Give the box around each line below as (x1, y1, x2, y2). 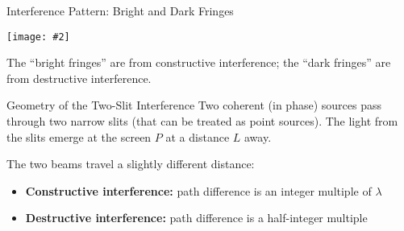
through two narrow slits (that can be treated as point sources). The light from (6, 113, 398, 130)
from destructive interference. (6, 69, 152, 86)
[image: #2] (6, 31, 70, 43)
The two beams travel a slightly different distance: (6, 155, 255, 172)
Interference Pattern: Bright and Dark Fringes (6, 2, 234, 19)
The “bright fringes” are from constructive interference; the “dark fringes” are (6, 54, 391, 71)
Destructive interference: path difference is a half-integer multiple (25, 209, 368, 226)
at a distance (165, 128, 230, 145)
